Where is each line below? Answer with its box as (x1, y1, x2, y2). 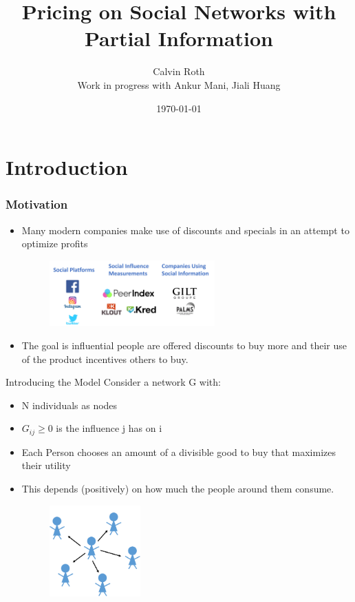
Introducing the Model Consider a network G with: (6, 375, 221, 389)
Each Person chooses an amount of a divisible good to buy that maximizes (21, 444, 336, 459)
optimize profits (21, 236, 88, 251)
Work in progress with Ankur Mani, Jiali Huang (77, 77, 281, 92)
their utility (21, 458, 71, 473)
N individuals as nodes (21, 397, 118, 412)
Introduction (6, 153, 128, 181)
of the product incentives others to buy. (21, 351, 189, 366)
